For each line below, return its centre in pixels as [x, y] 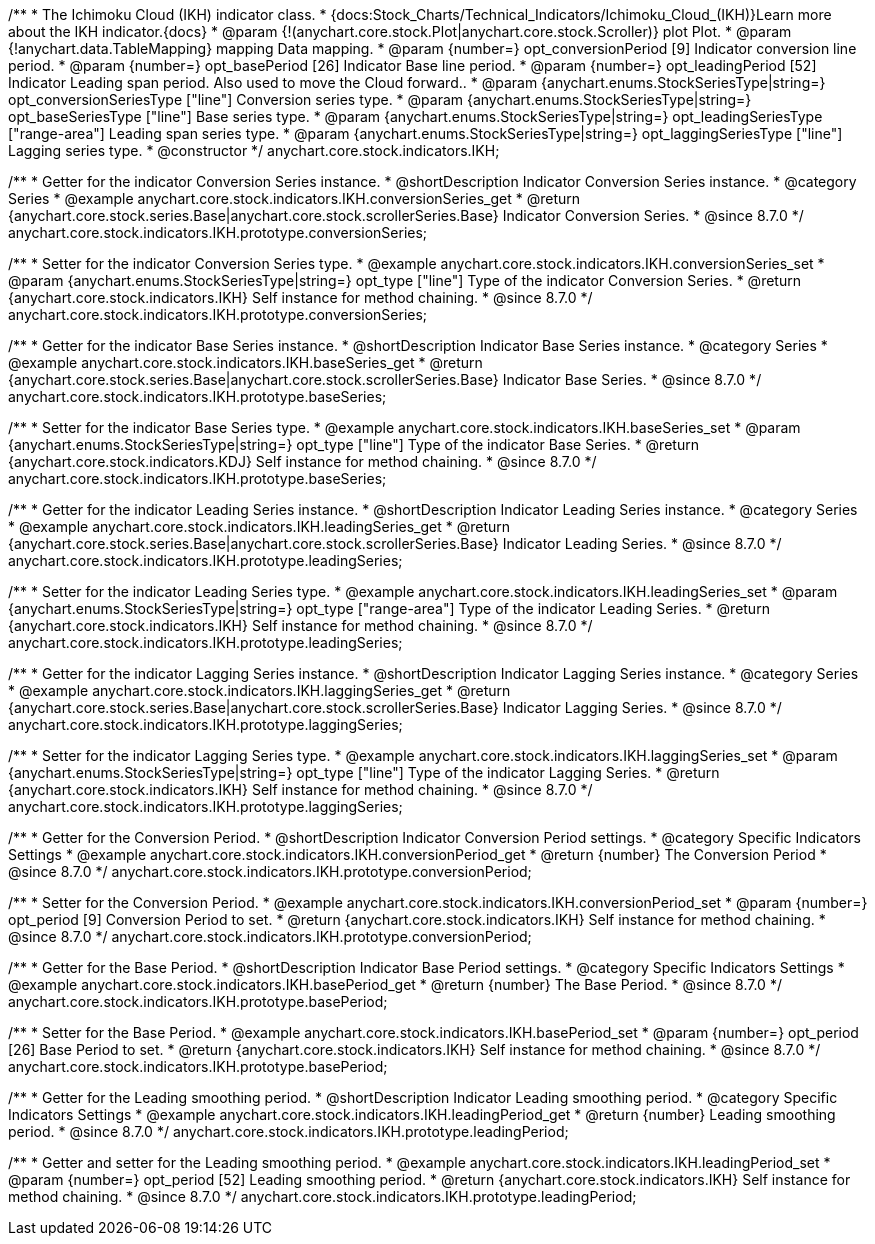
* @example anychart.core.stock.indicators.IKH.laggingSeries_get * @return [259, 690]
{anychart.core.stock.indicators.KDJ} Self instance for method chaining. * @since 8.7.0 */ [302, 461]
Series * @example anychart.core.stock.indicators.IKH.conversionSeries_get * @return [294, 198]
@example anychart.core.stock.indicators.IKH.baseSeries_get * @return [245, 362]
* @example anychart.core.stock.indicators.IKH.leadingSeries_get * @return [259, 526]
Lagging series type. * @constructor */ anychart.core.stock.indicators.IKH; [254, 150]
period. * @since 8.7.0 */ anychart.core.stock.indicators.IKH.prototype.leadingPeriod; [288, 1131]
